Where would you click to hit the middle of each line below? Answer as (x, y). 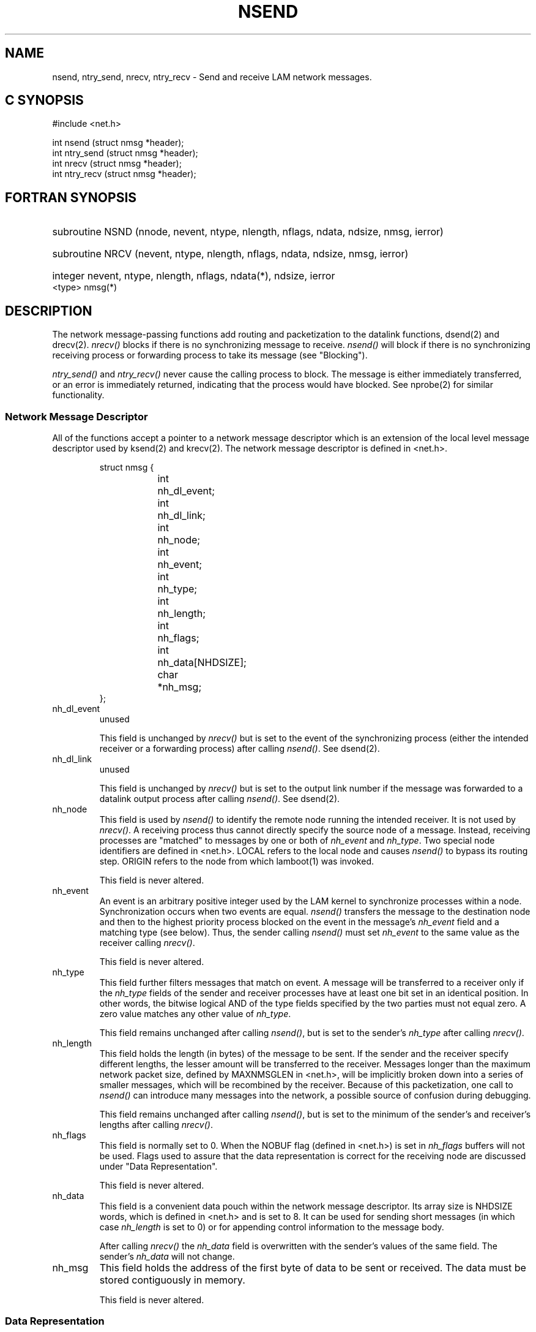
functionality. (78, 395)
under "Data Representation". (158, 1166)
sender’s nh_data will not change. (167, 1256)
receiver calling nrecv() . (147, 942)
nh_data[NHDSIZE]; (202, 662)
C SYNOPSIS (44, 100)
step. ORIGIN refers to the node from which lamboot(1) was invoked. (236, 861)
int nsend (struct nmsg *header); (118, 143)
